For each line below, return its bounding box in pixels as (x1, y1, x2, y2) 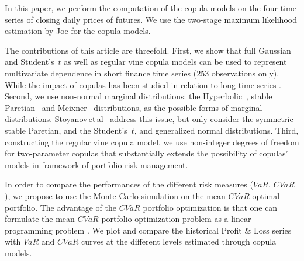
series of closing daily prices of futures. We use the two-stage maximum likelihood (5, 13, 297, 25)
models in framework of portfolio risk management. (5, 158, 188, 170)
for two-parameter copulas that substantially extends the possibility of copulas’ (5, 147, 288, 159)
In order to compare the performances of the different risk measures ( (5, 178, 253, 190)
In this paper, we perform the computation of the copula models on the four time (5, 2, 296, 13)
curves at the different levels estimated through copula (81, 235, 277, 248)
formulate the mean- (5, 213, 78, 225)
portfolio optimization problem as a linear (101, 213, 251, 225)
